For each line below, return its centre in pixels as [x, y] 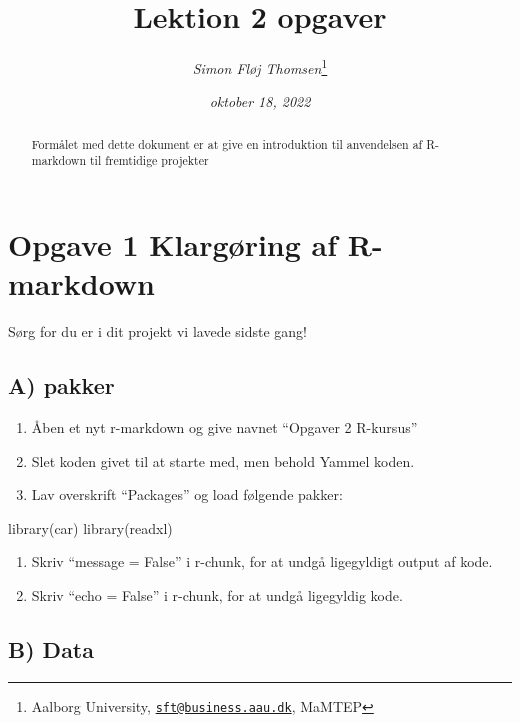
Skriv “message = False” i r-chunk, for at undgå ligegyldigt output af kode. [262, 561]
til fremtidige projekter [149, 160]
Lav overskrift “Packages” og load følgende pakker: [187, 494]
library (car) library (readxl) [90, 527]
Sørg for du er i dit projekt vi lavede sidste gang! [157, 331]
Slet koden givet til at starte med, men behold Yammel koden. [223, 460]
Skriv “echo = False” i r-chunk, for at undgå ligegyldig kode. [217, 594]
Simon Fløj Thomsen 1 [260, 66]
